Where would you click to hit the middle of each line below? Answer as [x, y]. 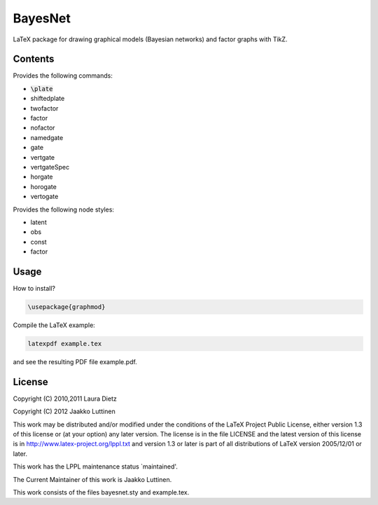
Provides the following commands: [63, 76]
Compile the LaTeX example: [54, 325]
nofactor [43, 128]
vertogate [44, 197]
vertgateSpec [50, 167]
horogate [44, 186]
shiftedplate [48, 99]
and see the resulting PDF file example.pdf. [75, 361]
